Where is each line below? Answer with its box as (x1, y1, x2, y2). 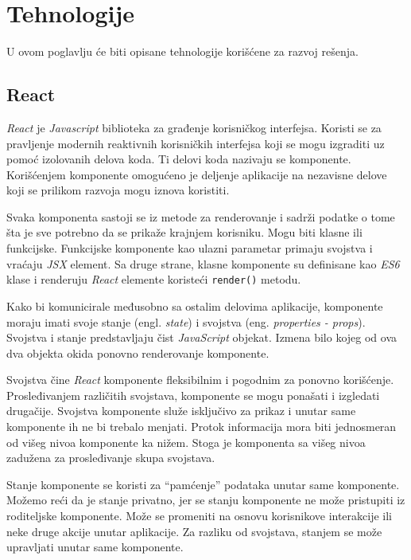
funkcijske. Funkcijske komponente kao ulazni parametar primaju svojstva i (6, 240, 373, 257)
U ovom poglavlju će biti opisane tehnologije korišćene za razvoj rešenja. (6, 43, 359, 60)
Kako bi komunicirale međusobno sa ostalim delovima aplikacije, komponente (6, 297, 383, 314)
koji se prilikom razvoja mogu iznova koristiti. (6, 182, 230, 198)
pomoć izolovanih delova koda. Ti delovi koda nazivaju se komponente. (6, 151, 351, 167)
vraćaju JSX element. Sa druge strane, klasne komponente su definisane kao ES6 (6, 255, 400, 272)
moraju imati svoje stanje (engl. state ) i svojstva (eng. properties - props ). (6, 313, 366, 330)
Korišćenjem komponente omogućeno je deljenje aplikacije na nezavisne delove (6, 166, 387, 182)
